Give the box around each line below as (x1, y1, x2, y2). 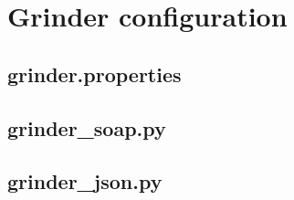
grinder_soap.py (7, 113, 166, 142)
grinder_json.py (7, 167, 163, 195)
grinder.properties (7, 59, 182, 88)
